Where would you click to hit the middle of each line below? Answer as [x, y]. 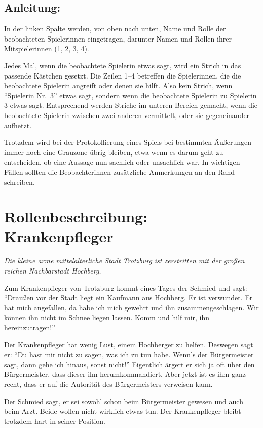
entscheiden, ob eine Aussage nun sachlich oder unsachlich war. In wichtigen [122, 162]
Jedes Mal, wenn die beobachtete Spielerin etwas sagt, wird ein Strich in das [123, 65]
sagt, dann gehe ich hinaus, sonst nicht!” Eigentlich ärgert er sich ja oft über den [129, 364]
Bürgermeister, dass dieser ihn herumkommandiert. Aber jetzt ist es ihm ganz [125, 374]
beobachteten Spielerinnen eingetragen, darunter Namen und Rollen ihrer [118, 38]
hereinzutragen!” [30, 327]
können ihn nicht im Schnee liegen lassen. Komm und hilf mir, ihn [107, 317]
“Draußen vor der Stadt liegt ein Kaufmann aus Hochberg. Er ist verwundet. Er [128, 298]
